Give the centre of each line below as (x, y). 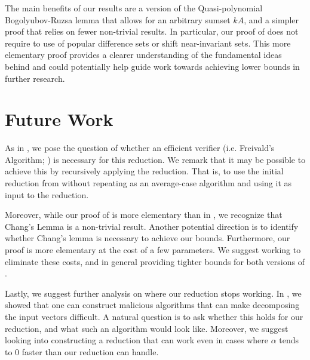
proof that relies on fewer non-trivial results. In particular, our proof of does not (152, 31)
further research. (35, 78)
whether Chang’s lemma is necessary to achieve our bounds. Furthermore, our (148, 238)
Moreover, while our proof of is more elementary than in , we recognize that (144, 215)
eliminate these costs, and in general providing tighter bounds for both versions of (155, 261)
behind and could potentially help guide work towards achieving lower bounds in (152, 66)
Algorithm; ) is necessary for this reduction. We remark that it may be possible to (155, 159)
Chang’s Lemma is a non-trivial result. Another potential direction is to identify (152, 226)
